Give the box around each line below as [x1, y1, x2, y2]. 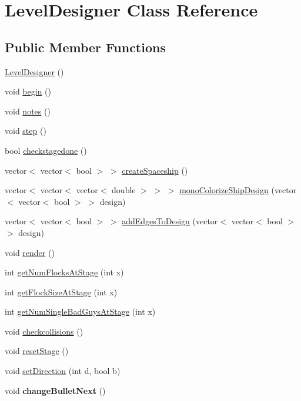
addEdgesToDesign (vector [122, 215, 218, 227]
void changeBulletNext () [5, 384, 106, 396]
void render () [5, 246, 55, 258]
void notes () [5, 105, 51, 117]
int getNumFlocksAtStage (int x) [5, 266, 124, 278]
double [112, 184, 136, 196]
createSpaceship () [122, 164, 188, 176]
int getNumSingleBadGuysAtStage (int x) [5, 305, 156, 318]
